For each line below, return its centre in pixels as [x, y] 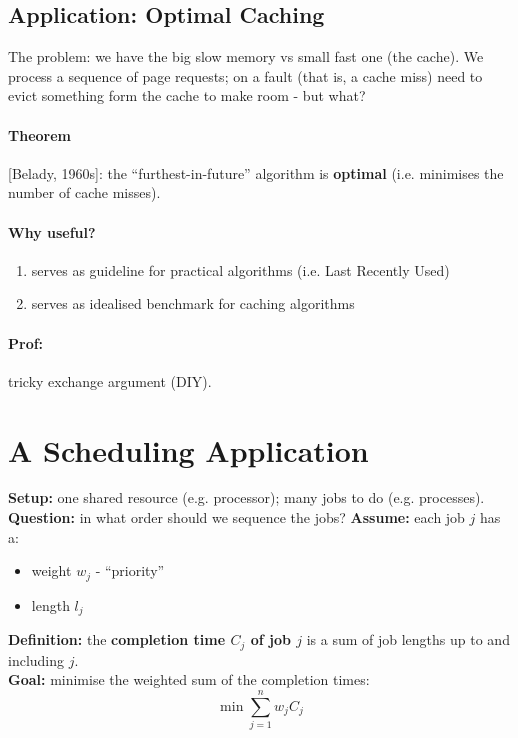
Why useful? [52, 231]
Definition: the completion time [117, 639]
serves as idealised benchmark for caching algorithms [193, 303]
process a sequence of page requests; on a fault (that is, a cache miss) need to [245, 75]
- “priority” [130, 570]
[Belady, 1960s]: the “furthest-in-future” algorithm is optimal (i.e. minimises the [256, 172]
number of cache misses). [84, 192]
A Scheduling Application [188, 449]
